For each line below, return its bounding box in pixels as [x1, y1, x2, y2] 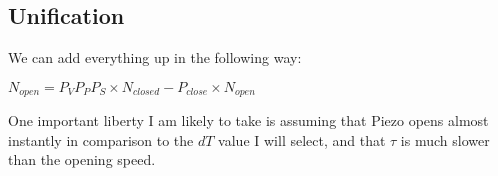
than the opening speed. [8, 149, 156, 170]
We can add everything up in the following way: [8, 47, 302, 68]
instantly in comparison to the [8, 129, 194, 150]
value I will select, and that [218, 129, 386, 150]
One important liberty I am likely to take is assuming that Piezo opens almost [8, 110, 489, 131]
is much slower [400, 129, 490, 150]
